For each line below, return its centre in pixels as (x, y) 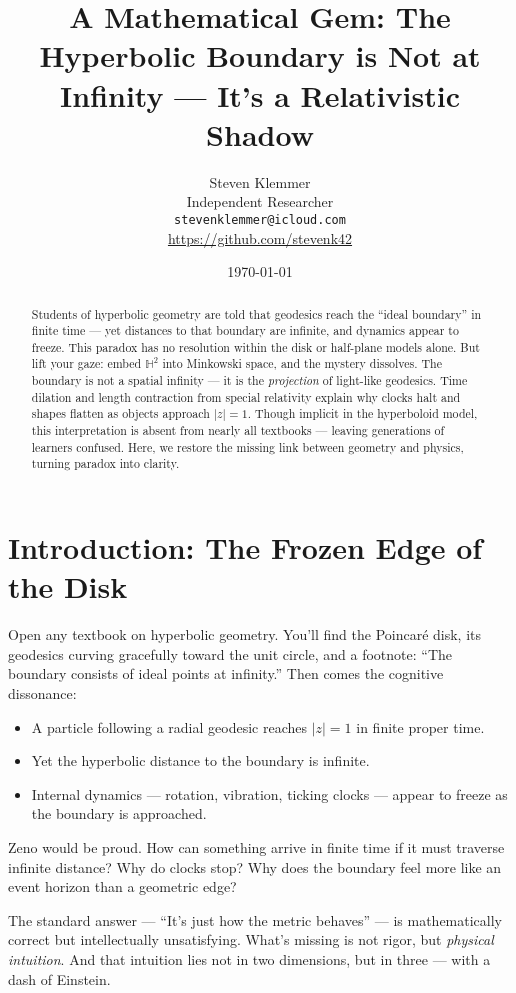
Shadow (260, 133)
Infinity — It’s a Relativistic (260, 94)
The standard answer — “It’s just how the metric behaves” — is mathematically (255, 919)
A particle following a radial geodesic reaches (169, 726)
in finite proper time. (420, 726)
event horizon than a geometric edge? (122, 886)
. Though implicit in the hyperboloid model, (362, 413)
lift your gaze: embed (86, 363)
